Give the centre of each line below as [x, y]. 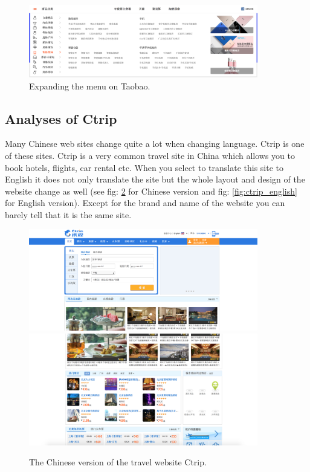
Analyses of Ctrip [61, 118]
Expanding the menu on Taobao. [90, 86]
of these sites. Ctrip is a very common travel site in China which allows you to [150, 155]
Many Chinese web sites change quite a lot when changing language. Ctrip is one [155, 144]
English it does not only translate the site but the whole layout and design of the [155, 179]
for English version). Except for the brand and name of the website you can [145, 203]
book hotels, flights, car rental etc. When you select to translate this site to [144, 167]
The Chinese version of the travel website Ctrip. [118, 462]
